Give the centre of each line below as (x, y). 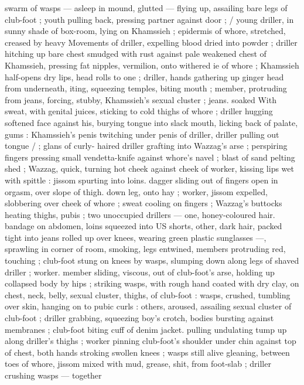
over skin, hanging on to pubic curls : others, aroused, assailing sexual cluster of (148, 306)
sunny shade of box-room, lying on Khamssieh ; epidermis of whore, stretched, (145, 31)
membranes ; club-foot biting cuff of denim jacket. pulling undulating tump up (146, 329)
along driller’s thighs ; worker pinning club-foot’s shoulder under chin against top (151, 341)
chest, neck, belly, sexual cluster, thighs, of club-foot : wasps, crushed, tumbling (148, 294)
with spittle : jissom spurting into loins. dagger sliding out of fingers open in (141, 180)
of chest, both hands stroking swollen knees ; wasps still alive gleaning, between (147, 352)
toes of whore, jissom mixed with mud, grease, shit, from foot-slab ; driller (138, 364)
